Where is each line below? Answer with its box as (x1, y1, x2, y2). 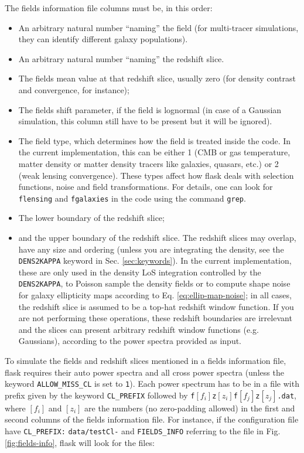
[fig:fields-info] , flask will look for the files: (5, 436, 155, 448)
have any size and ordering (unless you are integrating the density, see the (18, 243, 284, 255)
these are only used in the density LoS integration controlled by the (18, 265, 261, 278)
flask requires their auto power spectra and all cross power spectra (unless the (5, 366, 284, 378)
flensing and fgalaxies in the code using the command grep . (18, 192, 246, 204)
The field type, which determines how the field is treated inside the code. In (18, 134, 291, 147)
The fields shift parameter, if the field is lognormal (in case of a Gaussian (18, 103, 282, 115)
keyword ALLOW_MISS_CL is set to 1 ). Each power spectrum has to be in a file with (5, 377, 299, 390)
